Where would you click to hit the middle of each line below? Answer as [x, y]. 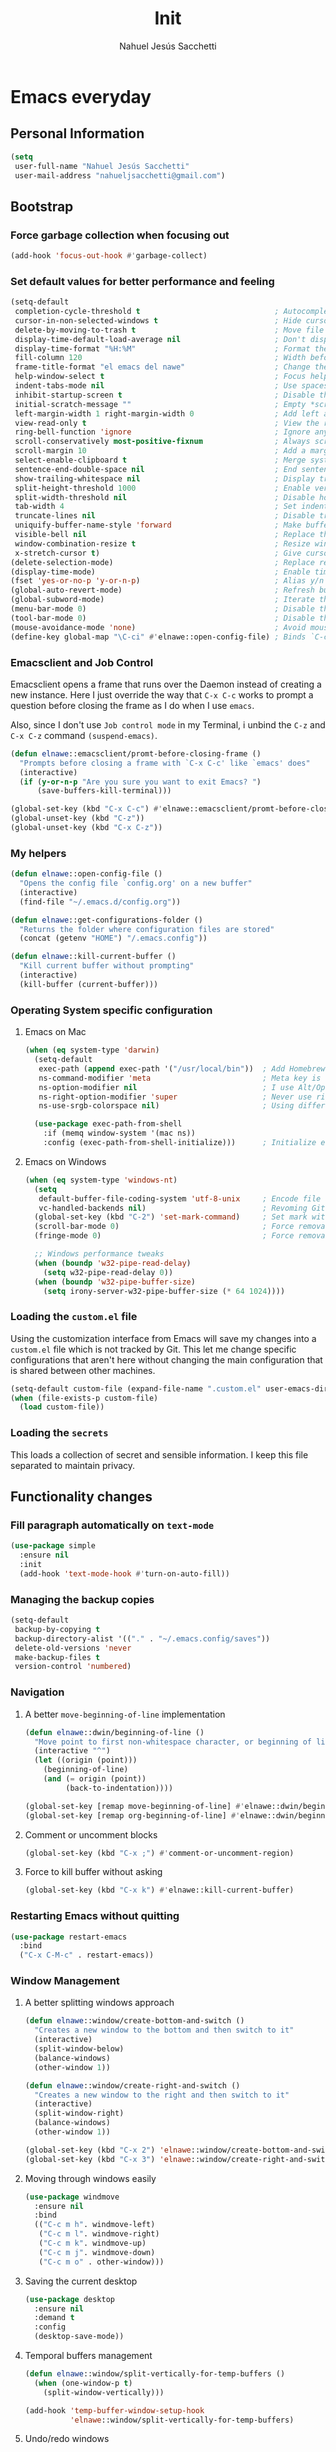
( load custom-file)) [62, 1407]
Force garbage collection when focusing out [120, 235]
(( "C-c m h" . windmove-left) [95, 2225]
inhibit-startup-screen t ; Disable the [173, 395]
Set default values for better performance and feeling [142, 281]
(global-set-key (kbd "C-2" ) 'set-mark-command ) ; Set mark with [182, 1217]
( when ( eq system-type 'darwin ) [92, 1050]
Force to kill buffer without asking [93, 1872]
